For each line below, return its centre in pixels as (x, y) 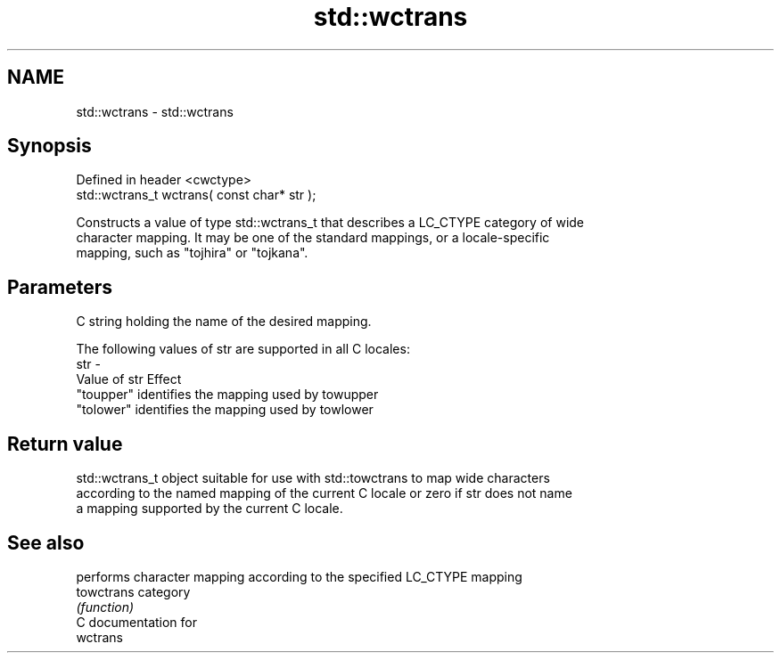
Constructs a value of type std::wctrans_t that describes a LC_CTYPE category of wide (330, 223)
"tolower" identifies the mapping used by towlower (225, 410)
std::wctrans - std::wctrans (155, 111)
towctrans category (133, 591)
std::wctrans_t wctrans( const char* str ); (196, 195)
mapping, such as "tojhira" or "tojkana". (192, 253)
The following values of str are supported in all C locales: (243, 349)
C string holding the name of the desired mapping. (224, 322)
